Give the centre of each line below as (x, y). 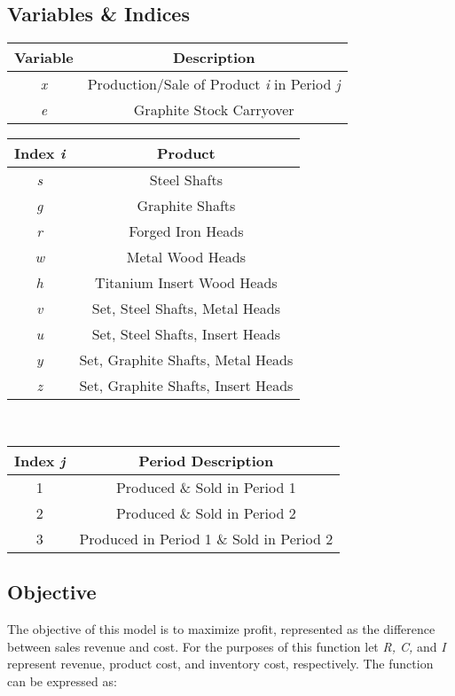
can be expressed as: (62, 680)
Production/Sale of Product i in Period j (214, 84)
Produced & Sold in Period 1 (206, 487)
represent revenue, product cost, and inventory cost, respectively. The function (220, 664)
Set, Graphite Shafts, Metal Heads (186, 360)
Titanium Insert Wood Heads (186, 283)
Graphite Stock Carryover (214, 110)
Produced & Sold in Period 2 (206, 512)
